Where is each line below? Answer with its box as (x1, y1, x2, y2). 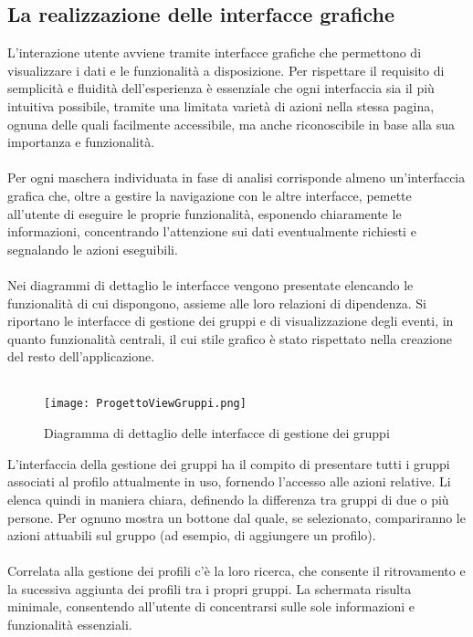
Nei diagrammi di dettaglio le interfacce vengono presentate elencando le (7, 275, 414, 294)
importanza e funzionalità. (7, 132, 155, 151)
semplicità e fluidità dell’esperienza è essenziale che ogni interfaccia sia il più (7, 78, 435, 98)
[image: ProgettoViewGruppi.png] (44, 397, 247, 411)
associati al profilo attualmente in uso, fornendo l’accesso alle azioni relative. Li (7, 472, 451, 491)
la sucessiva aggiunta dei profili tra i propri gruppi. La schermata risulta (7, 579, 412, 598)
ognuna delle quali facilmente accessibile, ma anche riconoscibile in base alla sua (7, 114, 455, 133)
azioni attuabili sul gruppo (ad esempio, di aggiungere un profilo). (7, 526, 376, 545)
